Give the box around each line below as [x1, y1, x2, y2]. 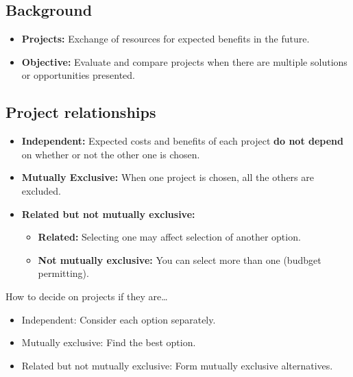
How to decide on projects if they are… [5, 289, 168, 303]
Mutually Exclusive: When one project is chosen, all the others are [21, 170, 314, 184]
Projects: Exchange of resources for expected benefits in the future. [21, 32, 310, 46]
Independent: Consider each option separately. [21, 312, 216, 326]
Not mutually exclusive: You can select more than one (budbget [38, 252, 321, 267]
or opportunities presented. [21, 68, 135, 82]
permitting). [38, 266, 89, 280]
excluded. [21, 183, 61, 197]
